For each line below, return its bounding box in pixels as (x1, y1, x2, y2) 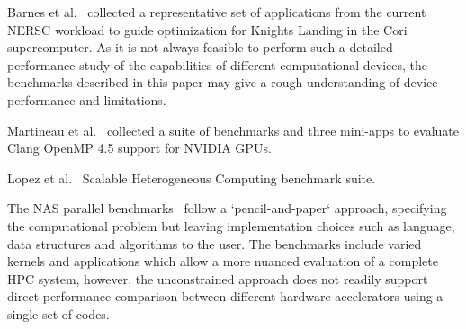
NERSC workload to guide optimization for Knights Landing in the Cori (7, 20, 408, 39)
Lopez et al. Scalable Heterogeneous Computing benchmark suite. (7, 168, 376, 187)
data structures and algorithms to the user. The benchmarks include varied (7, 234, 422, 253)
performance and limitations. (7, 90, 166, 109)
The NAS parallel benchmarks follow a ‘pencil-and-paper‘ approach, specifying (7, 199, 447, 218)
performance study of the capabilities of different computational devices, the (7, 55, 428, 74)
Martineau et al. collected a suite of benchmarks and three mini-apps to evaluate (7, 120, 459, 139)
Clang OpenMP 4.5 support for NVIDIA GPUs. (7, 138, 272, 157)
